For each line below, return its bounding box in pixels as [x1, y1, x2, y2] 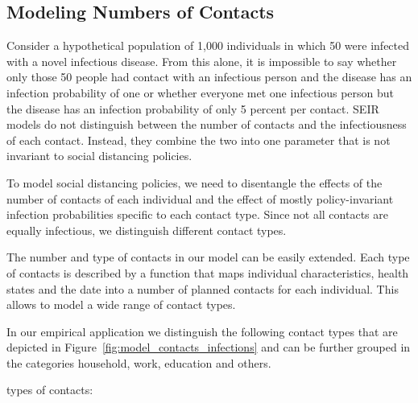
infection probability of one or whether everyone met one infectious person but [6, 84, 395, 101]
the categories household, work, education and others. [6, 354, 271, 371]
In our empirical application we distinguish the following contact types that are [6, 323, 398, 339]
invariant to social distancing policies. [6, 147, 192, 164]
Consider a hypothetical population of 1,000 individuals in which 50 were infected [6, 37, 410, 54]
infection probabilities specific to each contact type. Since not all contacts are [6, 206, 388, 223]
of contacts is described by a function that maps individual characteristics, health [6, 264, 409, 281]
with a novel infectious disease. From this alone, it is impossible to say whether [6, 52, 397, 69]
